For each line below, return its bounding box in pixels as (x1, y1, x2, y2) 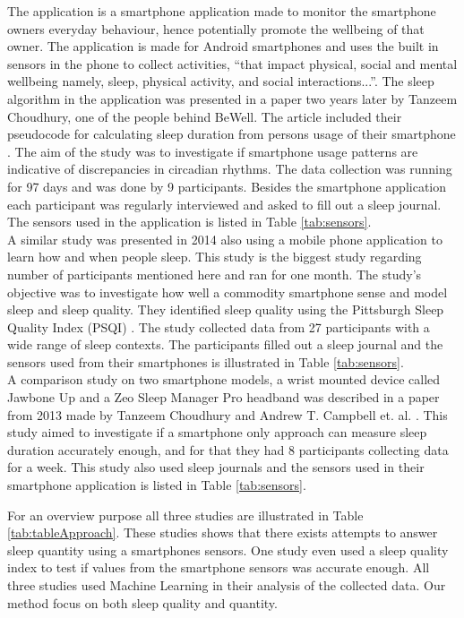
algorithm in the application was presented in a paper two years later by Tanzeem (7, 89, 458, 107)
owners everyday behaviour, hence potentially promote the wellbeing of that (7, 19, 425, 38)
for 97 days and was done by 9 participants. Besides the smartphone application (7, 176, 446, 195)
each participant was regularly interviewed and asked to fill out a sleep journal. (7, 194, 442, 213)
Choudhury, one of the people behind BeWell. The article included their (7, 107, 402, 125)
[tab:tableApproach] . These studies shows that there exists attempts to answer (7, 523, 438, 542)
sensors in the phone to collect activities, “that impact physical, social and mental (7, 54, 458, 73)
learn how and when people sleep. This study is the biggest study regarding (7, 247, 422, 266)
